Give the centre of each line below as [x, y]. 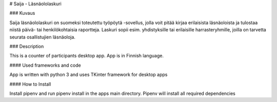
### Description [27, 46]
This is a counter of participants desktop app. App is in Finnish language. [87, 56]
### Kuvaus [22, 13]
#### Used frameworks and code [45, 65]
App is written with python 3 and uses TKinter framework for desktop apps [88, 75]
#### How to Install [30, 84]
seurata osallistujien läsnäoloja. [42, 37]
